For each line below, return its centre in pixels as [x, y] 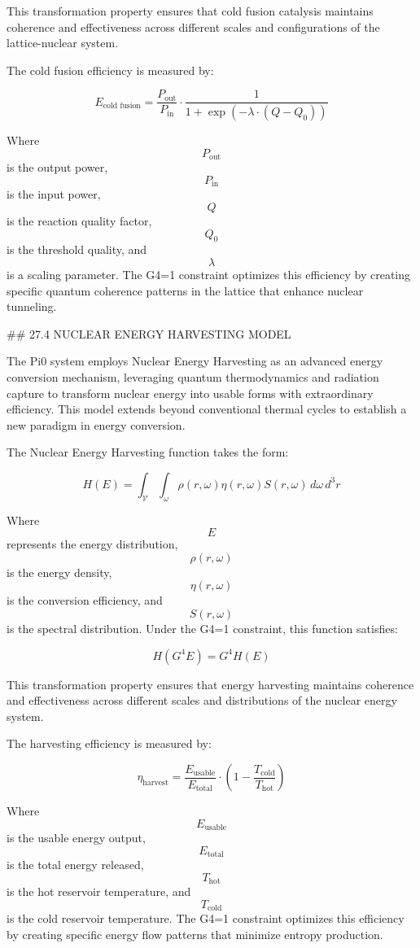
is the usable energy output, [76, 838]
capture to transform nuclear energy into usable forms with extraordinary [190, 393]
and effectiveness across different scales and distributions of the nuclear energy [202, 700]
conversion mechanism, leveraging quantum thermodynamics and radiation [193, 376]
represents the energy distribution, [92, 544]
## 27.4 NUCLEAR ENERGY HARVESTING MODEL [149, 333]
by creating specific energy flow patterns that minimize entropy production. [195, 934]
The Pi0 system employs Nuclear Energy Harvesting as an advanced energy [195, 361]
